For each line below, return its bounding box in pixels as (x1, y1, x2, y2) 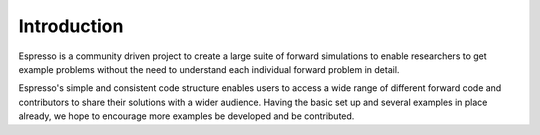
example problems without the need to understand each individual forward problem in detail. (18, 63, 400, 75)
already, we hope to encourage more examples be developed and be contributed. (18, 110, 355, 122)
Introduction (18, 15, 124, 37)
